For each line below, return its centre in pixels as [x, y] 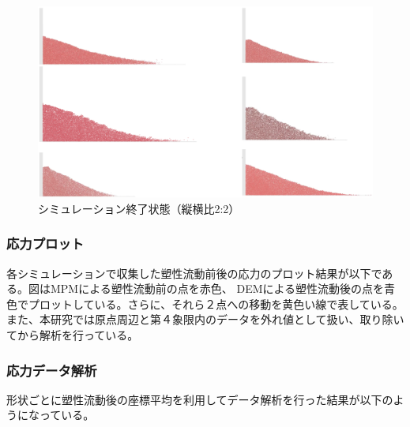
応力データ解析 [52, 370]
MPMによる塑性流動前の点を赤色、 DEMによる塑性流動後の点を [217, 288]
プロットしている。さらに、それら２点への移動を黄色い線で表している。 [216, 303]
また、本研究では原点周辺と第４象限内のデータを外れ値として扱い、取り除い [205, 319]
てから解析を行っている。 [73, 335]
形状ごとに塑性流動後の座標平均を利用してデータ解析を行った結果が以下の [200, 399]
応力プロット [45, 243]
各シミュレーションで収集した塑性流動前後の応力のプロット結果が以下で [194, 273]
